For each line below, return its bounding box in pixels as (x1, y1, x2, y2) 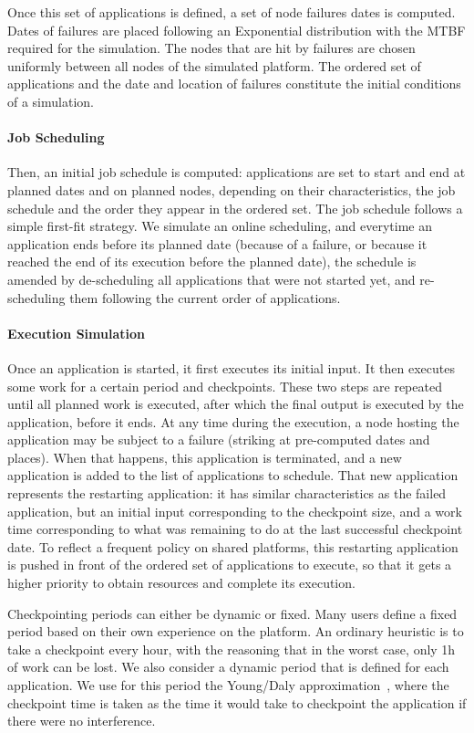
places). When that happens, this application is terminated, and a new (7, 447, 402, 466)
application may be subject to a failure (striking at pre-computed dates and (7, 430, 430, 449)
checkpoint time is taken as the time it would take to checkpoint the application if (7, 693, 467, 712)
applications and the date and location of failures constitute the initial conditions (7, 74, 461, 93)
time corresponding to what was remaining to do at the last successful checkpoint (7, 519, 463, 539)
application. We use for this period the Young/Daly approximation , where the (7, 675, 449, 694)
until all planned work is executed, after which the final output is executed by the (7, 394, 464, 414)
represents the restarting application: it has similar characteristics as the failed (7, 484, 447, 503)
